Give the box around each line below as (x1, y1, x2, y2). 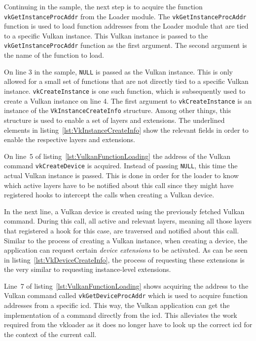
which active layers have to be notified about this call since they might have (4, 180, 234, 190)
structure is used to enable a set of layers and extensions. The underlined (4, 114, 225, 125)
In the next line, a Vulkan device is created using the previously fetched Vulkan (4, 206, 245, 216)
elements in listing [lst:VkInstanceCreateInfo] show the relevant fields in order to (4, 124, 249, 135)
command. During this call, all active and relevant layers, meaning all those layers (4, 216, 252, 226)
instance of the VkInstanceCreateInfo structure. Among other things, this (4, 105, 231, 115)
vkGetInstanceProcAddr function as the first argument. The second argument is (4, 40, 247, 50)
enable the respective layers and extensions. (4, 134, 135, 145)
